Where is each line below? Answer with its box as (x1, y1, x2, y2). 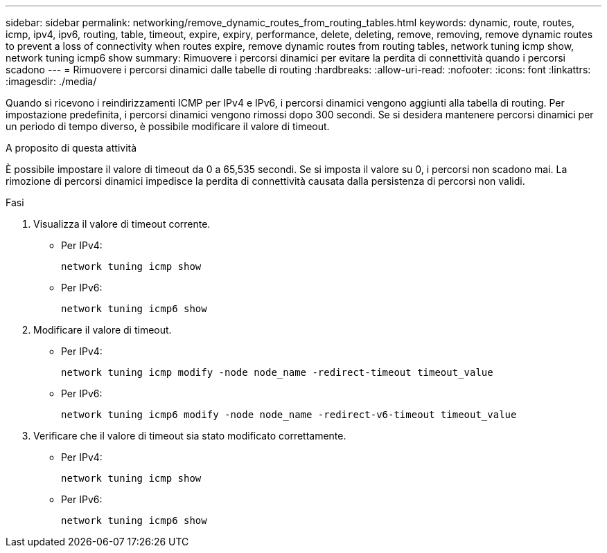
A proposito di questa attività (6, 142, 137, 154)
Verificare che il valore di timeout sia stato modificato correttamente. (33, 430, 346, 442)
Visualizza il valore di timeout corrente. (33, 218, 211, 230)
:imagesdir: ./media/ (6, 75, 97, 87)
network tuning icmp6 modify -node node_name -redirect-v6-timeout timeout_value (61, 409, 517, 420)
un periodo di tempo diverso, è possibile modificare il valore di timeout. (6, 120, 330, 132)
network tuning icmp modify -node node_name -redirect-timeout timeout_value (61, 367, 493, 378)
